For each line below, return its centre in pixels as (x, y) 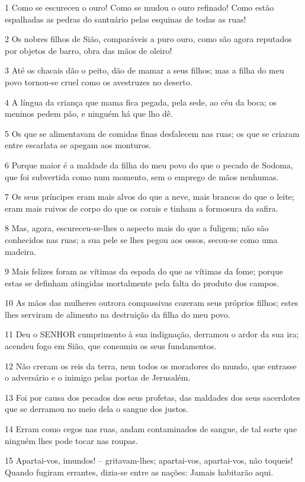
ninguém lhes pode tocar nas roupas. (71, 440)
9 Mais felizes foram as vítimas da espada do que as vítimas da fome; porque (144, 271)
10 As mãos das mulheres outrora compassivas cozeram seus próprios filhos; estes (152, 303)
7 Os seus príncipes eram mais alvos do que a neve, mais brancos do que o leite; (150, 197)
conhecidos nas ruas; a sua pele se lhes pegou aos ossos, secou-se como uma (141, 239)
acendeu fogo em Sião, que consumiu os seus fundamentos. (111, 346)
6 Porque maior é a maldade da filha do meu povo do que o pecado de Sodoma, (149, 165)
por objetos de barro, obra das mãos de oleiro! (89, 50)
